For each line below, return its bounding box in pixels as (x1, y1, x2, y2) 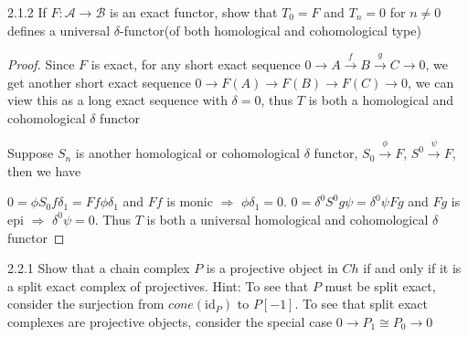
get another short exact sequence (7, 72, 191, 91)
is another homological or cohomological (75, 143, 301, 163)
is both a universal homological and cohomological (146, 209, 429, 228)
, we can (408, 72, 454, 91)
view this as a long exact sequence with (7, 90, 228, 110)
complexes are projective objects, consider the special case (7, 311, 333, 331)
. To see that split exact (294, 294, 429, 313)
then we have (7, 161, 81, 180)
